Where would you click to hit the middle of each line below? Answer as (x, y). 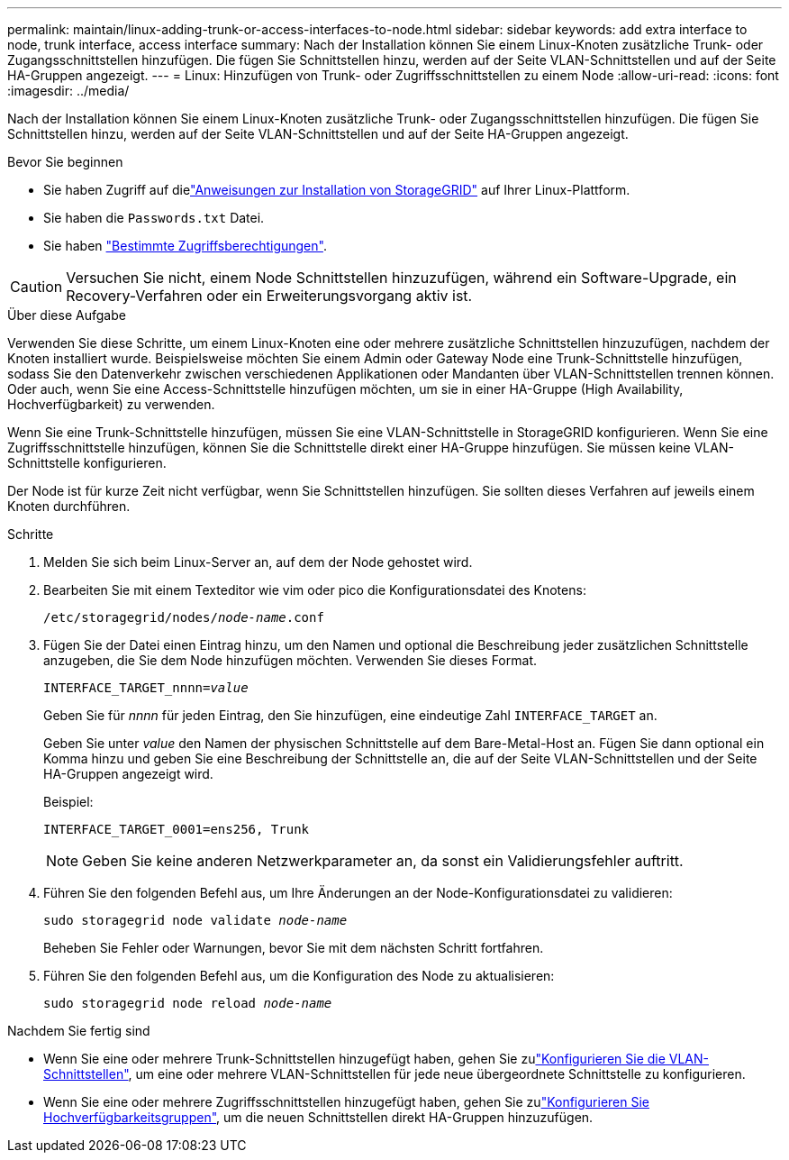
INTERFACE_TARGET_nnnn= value (146, 688)
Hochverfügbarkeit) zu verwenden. (111, 404)
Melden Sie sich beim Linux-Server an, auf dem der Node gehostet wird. (258, 562)
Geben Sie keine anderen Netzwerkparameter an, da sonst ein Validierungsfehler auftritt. (383, 861)
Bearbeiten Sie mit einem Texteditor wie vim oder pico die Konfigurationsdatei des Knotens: (315, 590)
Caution (36, 287)
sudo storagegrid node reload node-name (188, 1003)
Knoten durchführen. (69, 506)
